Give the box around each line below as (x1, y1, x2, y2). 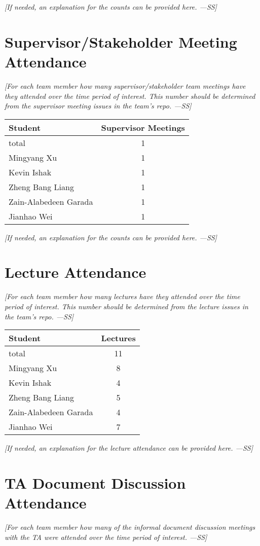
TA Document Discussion (5, 472, 186, 493)
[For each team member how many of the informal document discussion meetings (5, 522, 255, 532)
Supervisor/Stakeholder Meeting (5, 31, 237, 52)
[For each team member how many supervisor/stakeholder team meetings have (5, 80, 246, 91)
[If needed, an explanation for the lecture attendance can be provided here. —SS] (5, 443, 253, 453)
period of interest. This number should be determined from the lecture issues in (5, 301, 248, 311)
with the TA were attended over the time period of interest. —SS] (5, 531, 207, 542)
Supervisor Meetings (101, 121, 185, 133)
